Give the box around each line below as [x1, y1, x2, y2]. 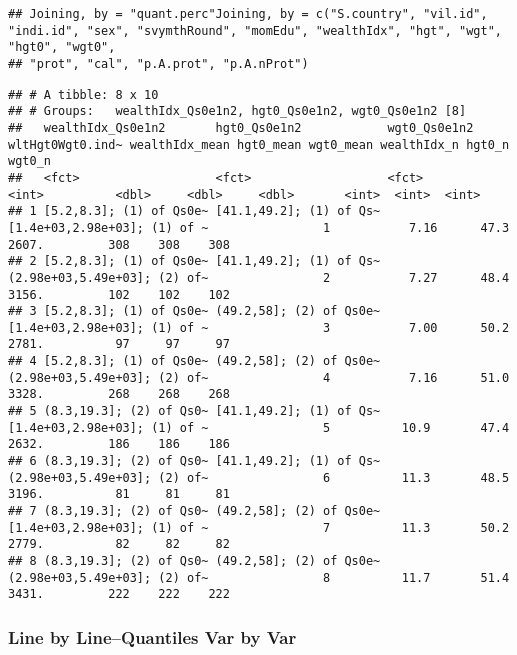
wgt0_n [8, 154, 51, 169]
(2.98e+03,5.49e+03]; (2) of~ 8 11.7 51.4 [8, 570, 510, 585]
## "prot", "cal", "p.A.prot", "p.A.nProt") [8, 56, 309, 71]
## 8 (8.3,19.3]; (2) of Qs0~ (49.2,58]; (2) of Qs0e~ [8, 554, 381, 568]
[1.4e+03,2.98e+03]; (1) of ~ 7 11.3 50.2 [8, 520, 510, 535]
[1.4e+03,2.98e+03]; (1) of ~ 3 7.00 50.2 [8, 320, 510, 335]
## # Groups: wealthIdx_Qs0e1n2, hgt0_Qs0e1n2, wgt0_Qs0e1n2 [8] [8, 104, 467, 119]
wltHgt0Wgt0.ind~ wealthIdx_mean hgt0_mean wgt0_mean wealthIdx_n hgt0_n [8, 137, 510, 152]
